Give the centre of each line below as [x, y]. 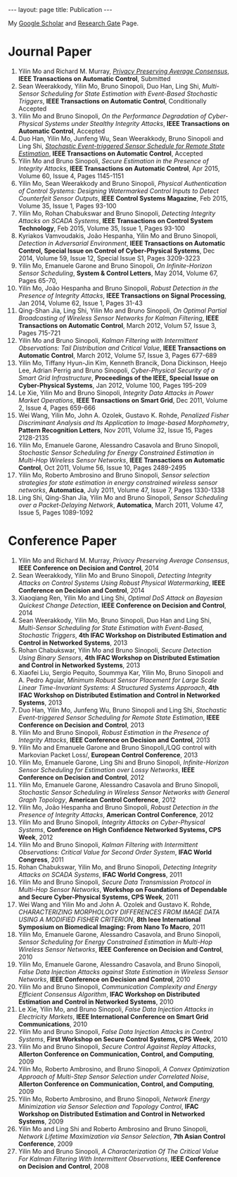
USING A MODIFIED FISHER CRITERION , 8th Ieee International [109, 919]
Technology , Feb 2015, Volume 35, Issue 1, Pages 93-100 [102, 228]
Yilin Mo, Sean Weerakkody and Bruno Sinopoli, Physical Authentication [122, 183]
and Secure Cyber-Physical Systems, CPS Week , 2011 [98, 897]
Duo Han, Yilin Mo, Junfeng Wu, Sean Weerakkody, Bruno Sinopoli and [121, 138]
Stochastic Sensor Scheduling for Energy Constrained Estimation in [116, 453]
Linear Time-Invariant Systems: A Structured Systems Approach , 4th [118, 687]
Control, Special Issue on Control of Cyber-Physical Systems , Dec [116, 251]
